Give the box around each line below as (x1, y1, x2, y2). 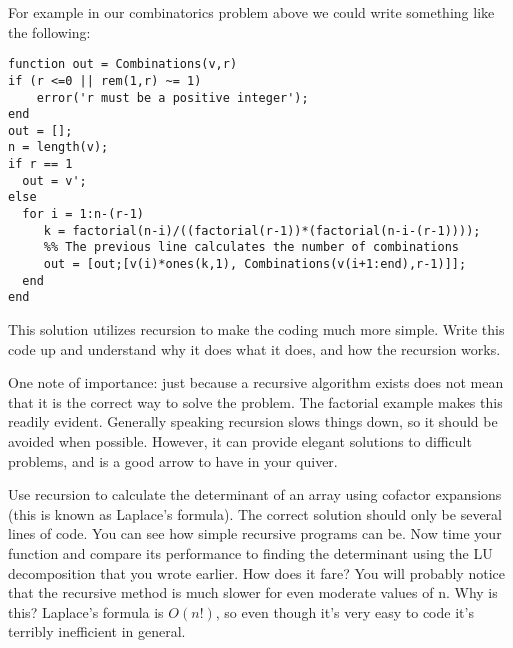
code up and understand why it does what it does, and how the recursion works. (8, 338, 501, 359)
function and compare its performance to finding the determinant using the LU (8, 542, 493, 563)
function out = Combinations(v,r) (8, 57, 238, 72)
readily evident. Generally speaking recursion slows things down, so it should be (8, 411, 498, 432)
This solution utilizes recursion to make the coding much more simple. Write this (8, 319, 505, 340)
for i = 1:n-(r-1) (22, 207, 145, 222)
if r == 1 (8, 157, 73, 172)
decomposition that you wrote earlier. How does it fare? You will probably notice (8, 562, 505, 583)
